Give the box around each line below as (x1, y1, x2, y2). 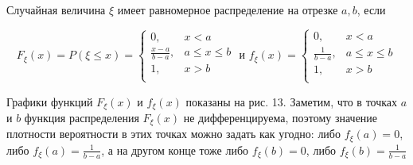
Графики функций (6, 93, 93, 109)
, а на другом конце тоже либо (101, 141, 249, 158)
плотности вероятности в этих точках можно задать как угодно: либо (6, 125, 341, 142)
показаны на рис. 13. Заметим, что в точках (185, 93, 398, 109)
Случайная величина (6, 2, 106, 17)
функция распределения (24, 109, 139, 126)
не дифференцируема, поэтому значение (183, 109, 378, 126)
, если (357, 2, 386, 17)
